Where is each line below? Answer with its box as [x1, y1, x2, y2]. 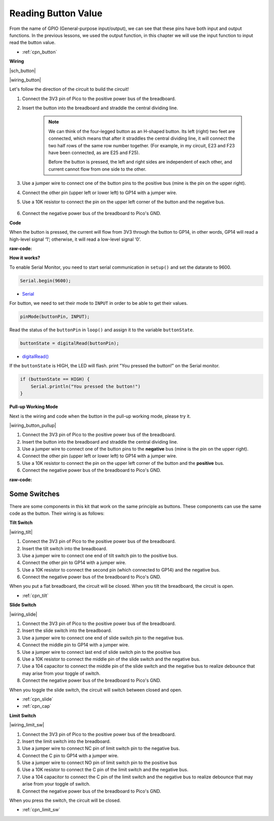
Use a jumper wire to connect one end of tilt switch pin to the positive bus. [22, 552, 178, 558]
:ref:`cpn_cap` [22, 703, 52, 709]
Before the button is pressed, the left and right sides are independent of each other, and [48, 159, 232, 165]
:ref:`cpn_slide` [22, 696, 53, 702]
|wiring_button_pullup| [9, 422, 56, 428]
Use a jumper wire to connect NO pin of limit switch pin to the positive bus [22, 760, 178, 766]
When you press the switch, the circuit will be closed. [9, 798, 121, 804]
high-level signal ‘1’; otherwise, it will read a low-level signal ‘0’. [9, 236, 142, 242]
